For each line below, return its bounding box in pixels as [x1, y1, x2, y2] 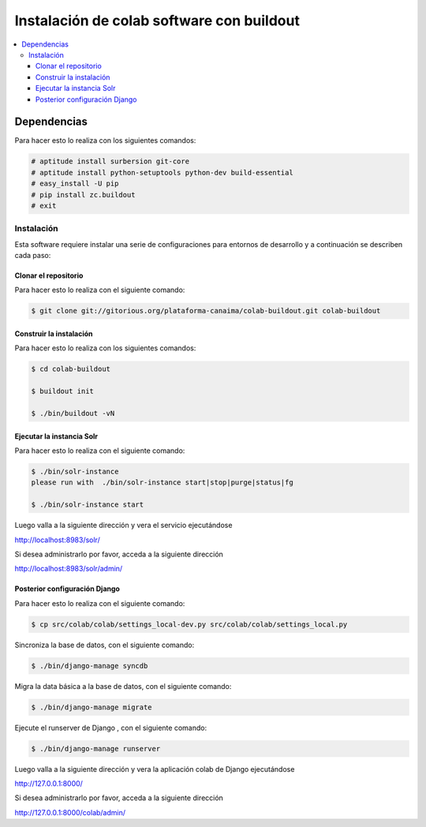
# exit [31, 201, 57, 210]
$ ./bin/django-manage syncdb [31, 661, 148, 670]
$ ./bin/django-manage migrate [31, 702, 153, 712]
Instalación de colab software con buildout [14, 12, 300, 29]
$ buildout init [31, 387, 95, 396]
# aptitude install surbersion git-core [31, 157, 189, 166]
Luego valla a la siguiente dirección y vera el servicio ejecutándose [14, 521, 233, 530]
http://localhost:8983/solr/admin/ [14, 564, 123, 574]
